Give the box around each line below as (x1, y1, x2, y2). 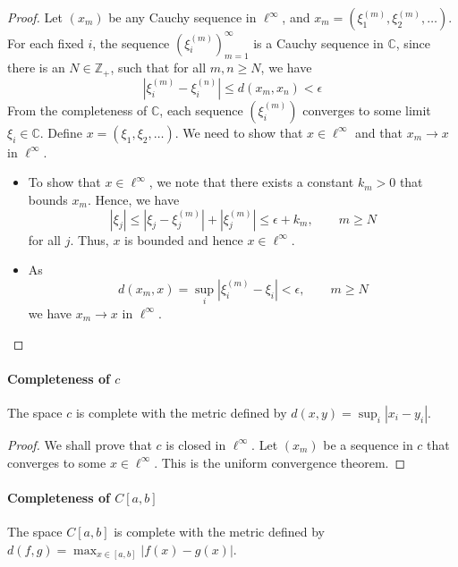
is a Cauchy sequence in (253, 33, 384, 52)
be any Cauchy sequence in (108, 8, 257, 26)
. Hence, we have (87, 190, 180, 208)
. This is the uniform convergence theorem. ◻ (154, 453, 406, 471)
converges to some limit (302, 100, 431, 119)
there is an (7, 58, 65, 77)
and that (355, 123, 403, 141)
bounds (28, 190, 68, 208)
